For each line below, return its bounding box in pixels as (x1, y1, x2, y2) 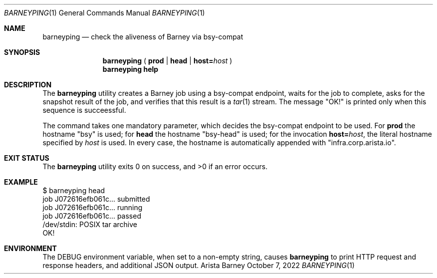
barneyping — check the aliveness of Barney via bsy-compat (42, 32, 243, 41)
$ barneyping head (42, 186, 105, 195)
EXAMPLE (4, 178, 38, 186)
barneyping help (102, 65, 159, 73)
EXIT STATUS (4, 154, 49, 162)
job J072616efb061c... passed (42, 212, 141, 220)
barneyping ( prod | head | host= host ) (102, 56, 232, 65)
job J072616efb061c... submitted (42, 195, 150, 203)
